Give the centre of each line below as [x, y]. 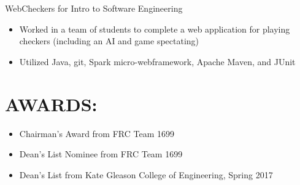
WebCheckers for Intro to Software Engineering [94, 8]
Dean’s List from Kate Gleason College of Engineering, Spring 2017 [146, 174]
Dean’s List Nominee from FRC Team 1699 [101, 154]
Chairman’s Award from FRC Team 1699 [97, 133]
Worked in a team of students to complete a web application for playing [155, 29]
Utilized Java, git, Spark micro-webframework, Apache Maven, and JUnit [157, 61]
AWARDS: [51, 104]
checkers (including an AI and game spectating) [109, 41]
